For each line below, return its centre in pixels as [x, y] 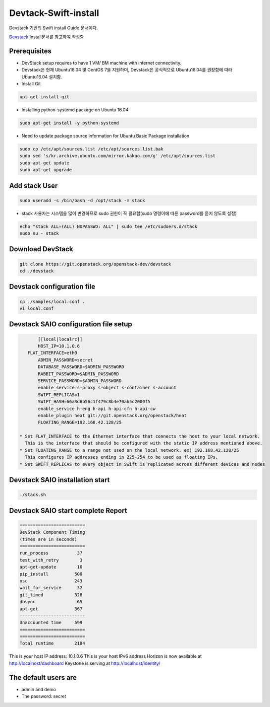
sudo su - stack [39, 234]
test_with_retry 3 [51, 560]
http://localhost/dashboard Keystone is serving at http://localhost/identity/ [85, 663]
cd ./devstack [37, 271]
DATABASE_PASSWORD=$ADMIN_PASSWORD [81, 367]
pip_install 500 [51, 574]
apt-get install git [44, 97]
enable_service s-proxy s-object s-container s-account [107, 388]
